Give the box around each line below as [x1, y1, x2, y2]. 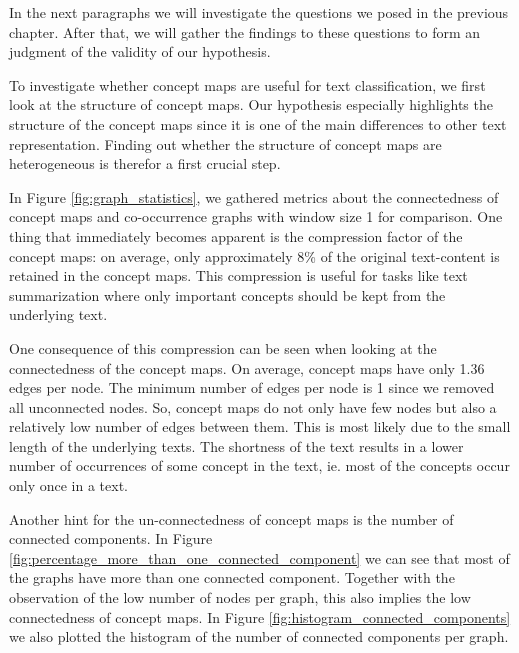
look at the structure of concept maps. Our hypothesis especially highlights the [9, 94, 493, 115]
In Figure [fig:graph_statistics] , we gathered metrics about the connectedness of [9, 186, 499, 207]
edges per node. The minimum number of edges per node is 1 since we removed [9, 377, 495, 398]
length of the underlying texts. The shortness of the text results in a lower [9, 435, 464, 456]
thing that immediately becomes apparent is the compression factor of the [9, 225, 463, 246]
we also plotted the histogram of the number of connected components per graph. [9, 626, 509, 647]
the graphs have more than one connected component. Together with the [9, 567, 455, 588]
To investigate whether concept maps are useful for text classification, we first [9, 74, 486, 95]
